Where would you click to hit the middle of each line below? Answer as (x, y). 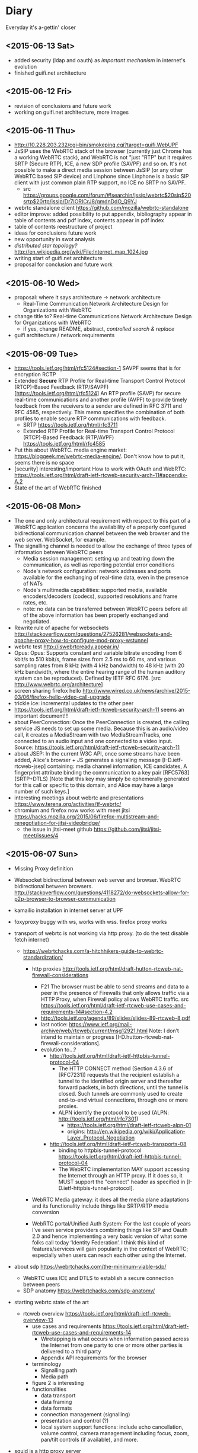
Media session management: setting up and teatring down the (99, 558)
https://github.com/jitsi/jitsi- (127, 829)
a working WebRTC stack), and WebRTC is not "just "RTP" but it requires (103, 158)
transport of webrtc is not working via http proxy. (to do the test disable (101, 933)
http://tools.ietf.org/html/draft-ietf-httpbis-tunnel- (110, 1055)
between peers (41, 1284)
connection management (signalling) (85, 1414)
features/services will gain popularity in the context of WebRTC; (110, 1249)
